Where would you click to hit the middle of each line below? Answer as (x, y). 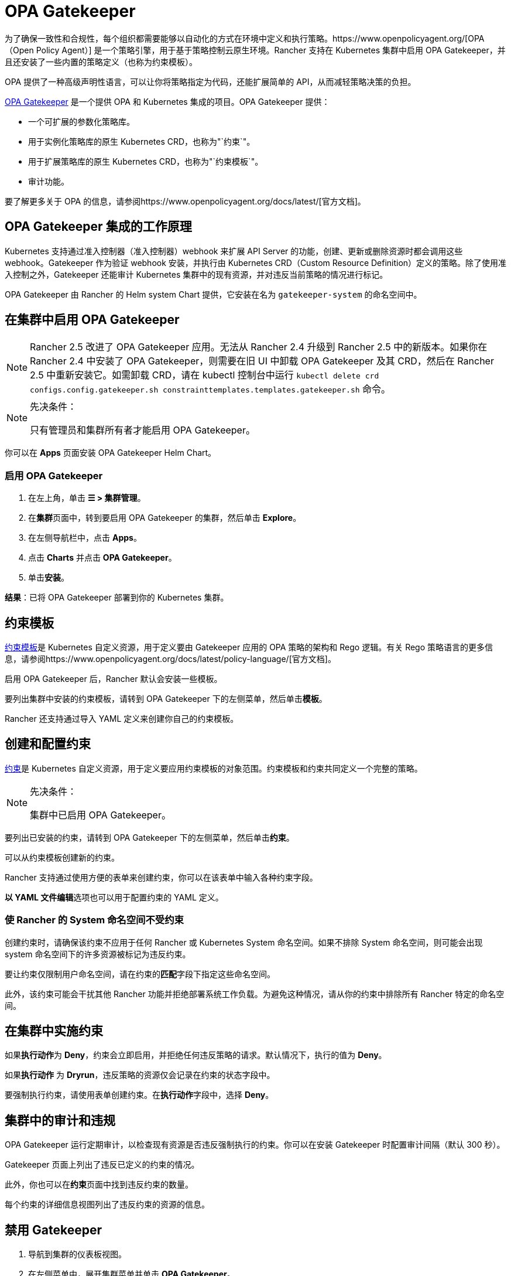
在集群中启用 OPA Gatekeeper (92, 320)
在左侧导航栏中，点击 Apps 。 (85, 538)
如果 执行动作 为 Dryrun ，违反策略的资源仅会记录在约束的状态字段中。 (140, 1075)
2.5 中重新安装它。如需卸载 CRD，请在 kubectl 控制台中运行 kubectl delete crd (205, 375)
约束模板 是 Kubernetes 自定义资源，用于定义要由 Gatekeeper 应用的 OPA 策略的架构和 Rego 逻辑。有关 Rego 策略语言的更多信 (249, 647)
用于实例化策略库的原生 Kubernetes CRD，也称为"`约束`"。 (142, 141)
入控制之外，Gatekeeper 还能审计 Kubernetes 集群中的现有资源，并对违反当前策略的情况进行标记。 (196, 274)
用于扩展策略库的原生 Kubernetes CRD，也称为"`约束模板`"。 (146, 161)
